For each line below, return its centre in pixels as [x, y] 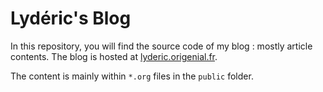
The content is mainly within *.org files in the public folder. [132, 76]
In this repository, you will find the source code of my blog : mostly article [161, 46]
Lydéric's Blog [71, 18]
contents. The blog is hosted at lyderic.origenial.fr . [114, 56]
